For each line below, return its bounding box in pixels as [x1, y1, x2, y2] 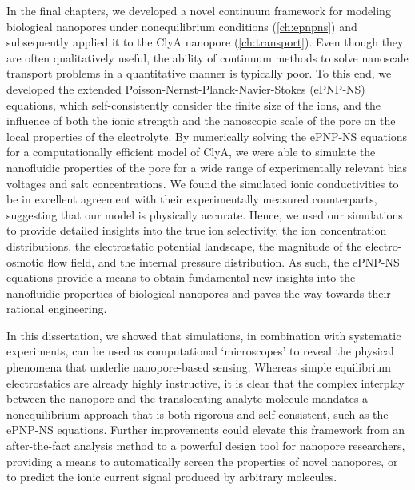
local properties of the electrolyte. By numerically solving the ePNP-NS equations [6, 127, 408, 144]
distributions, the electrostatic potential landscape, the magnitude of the [6, 237, 362, 254]
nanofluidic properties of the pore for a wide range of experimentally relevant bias [6, 159, 407, 175]
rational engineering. [6, 300, 107, 317]
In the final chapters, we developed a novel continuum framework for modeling [6, 2, 391, 18]
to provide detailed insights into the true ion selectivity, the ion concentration [6, 222, 387, 239]
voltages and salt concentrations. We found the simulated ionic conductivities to [6, 175, 399, 191]
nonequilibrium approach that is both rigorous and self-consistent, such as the [6, 405, 389, 422]
